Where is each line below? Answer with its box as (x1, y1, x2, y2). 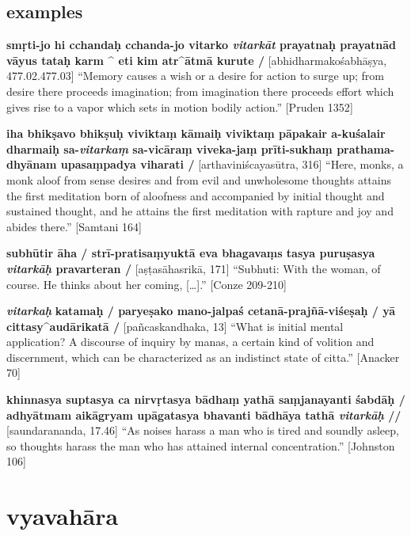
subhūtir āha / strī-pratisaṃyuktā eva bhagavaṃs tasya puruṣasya (6, 245, 375, 261)
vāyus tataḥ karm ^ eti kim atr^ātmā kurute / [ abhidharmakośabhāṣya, (6, 51, 387, 68)
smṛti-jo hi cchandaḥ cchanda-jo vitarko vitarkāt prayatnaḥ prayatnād (6, 36, 397, 53)
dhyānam (6, 156, 57, 173)
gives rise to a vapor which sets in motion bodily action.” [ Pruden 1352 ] (6, 98, 353, 115)
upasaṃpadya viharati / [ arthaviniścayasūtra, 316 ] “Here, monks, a (60, 156, 404, 173)
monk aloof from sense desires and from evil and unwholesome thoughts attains (6, 171, 391, 188)
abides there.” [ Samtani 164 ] (6, 218, 142, 234)
